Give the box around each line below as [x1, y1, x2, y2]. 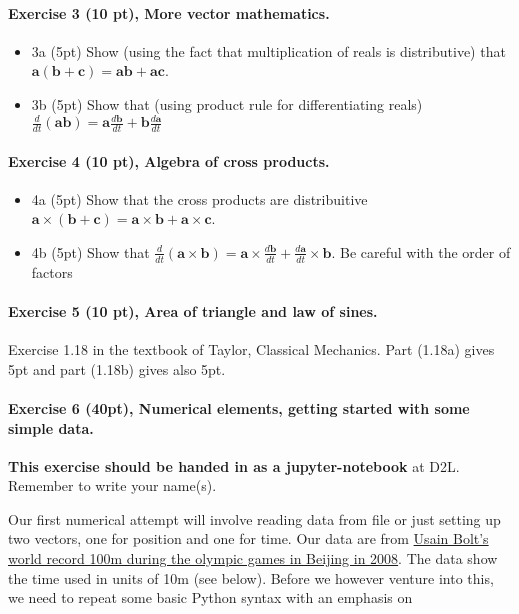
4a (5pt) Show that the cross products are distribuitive [31, 188, 368, 209]
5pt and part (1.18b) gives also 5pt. [8, 358, 226, 379]
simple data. [8, 417, 94, 438]
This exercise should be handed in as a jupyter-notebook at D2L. [8, 455, 460, 476]
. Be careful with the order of [331, 241, 511, 262]
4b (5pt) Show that [31, 241, 150, 262]
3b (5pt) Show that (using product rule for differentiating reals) [31, 93, 423, 114]
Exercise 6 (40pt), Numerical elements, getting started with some [8, 397, 470, 418]
